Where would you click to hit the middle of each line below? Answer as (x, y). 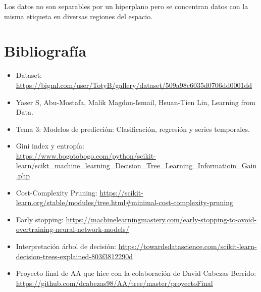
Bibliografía (45, 51)
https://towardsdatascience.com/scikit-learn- (188, 246)
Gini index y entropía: (50, 146)
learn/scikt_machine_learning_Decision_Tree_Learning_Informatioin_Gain (136, 165)
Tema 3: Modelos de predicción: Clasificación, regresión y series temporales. (133, 129)
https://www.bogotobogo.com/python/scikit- (86, 155)
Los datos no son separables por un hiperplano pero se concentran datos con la (126, 6)
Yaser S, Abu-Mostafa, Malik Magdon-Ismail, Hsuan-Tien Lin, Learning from (136, 102)
